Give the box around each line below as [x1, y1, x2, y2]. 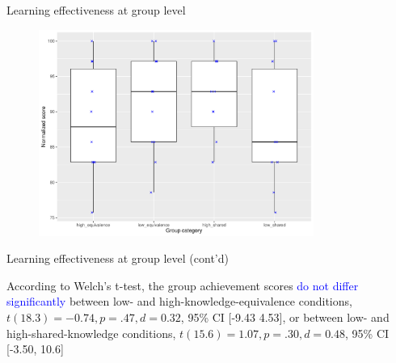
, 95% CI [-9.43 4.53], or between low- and [180, 309, 390, 326]
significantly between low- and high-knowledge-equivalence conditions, [6, 293, 352, 310]
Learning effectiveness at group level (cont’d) [6, 250, 229, 267]
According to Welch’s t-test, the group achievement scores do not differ [6, 276, 359, 293]
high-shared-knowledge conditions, [6, 324, 176, 341]
